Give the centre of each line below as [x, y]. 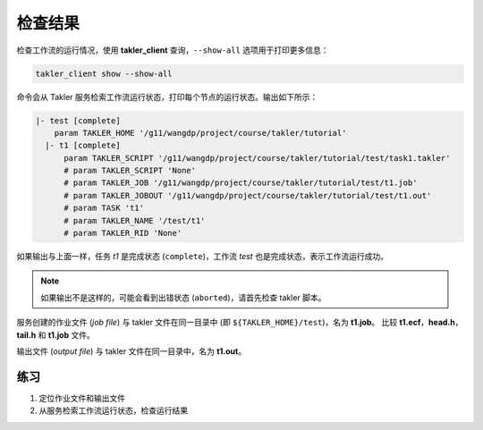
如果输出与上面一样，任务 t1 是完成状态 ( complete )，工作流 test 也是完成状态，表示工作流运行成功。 [203, 256]
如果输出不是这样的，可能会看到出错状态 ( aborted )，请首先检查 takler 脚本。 [183, 297]
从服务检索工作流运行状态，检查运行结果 [113, 410]
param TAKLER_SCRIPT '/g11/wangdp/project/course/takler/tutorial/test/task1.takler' [257, 158]
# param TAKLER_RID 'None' [123, 233]
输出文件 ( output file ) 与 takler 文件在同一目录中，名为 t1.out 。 [131, 351]
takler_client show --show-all [104, 73]
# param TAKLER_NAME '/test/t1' [135, 220]
